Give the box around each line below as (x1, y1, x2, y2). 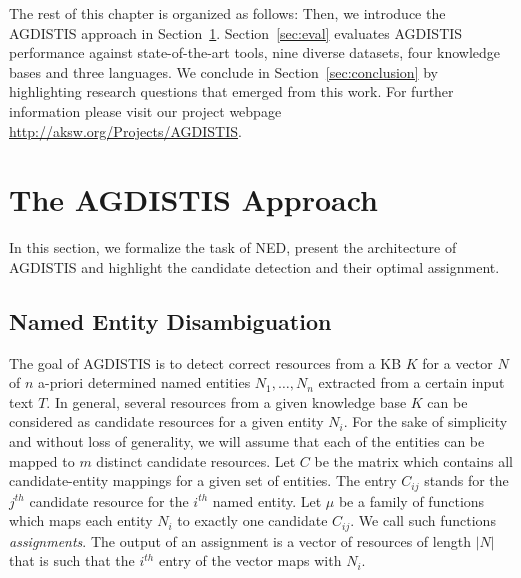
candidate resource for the (29, 490, 189, 511)
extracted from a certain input (318, 372, 505, 393)
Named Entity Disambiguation (9, 305, 332, 336)
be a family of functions (338, 490, 485, 511)
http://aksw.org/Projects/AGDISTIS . (9, 120, 242, 141)
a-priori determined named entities (38, 372, 251, 393)
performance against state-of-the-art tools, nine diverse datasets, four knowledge (9, 42, 501, 63)
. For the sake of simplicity (343, 411, 508, 432)
